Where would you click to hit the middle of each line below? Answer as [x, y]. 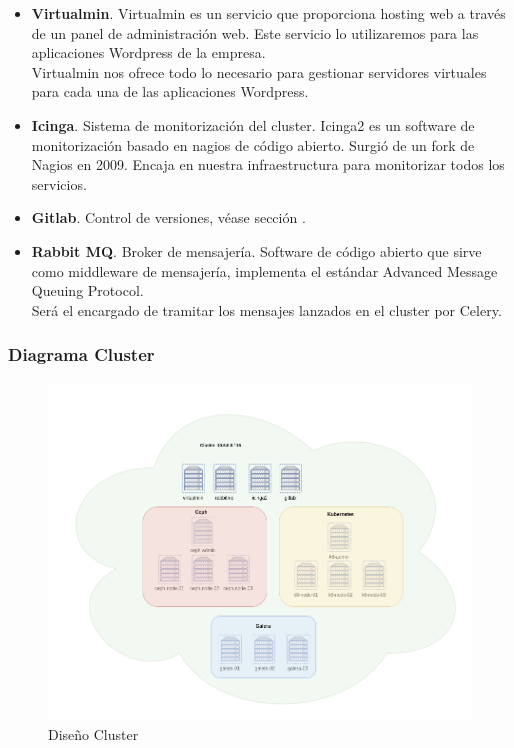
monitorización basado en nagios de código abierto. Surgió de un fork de [253, 144]
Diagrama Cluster [81, 354]
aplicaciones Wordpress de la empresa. [148, 52]
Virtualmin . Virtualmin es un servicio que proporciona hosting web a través [268, 13]
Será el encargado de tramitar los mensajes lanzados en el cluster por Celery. [266, 309]
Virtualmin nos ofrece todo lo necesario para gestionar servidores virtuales [259, 71]
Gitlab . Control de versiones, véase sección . [168, 217]
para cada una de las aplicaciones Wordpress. [170, 91]
